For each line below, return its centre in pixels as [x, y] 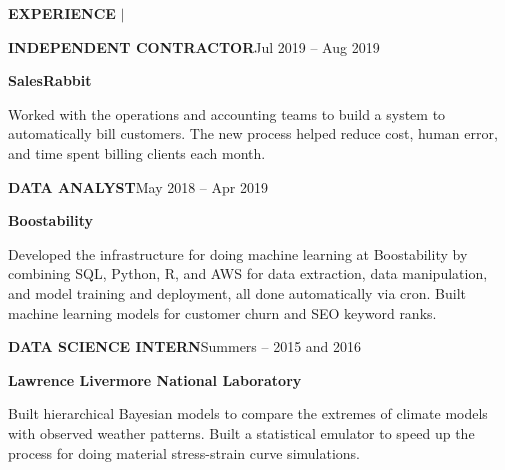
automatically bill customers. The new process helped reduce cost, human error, [253, 133]
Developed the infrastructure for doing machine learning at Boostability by [238, 253]
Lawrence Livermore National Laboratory [155, 379]
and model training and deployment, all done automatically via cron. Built [237, 292]
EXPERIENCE [62, 13]
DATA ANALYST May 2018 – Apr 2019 [138, 186]
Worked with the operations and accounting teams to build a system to [227, 113]
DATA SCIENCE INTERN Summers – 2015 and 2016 [185, 346]
